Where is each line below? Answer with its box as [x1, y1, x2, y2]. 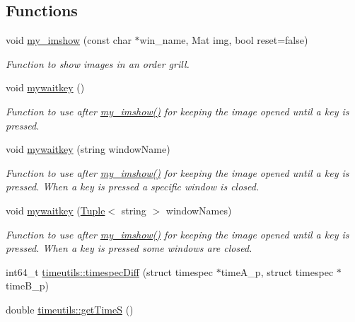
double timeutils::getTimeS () [6, 301, 134, 316]
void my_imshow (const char [6, 33, 132, 47]
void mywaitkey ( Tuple [6, 202, 105, 217]
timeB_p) [6, 278, 49, 293]
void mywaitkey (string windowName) [6, 142, 170, 156]
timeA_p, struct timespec [221, 264, 334, 279]
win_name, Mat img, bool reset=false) [139, 33, 308, 47]
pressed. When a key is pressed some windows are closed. [6, 241, 252, 255]
